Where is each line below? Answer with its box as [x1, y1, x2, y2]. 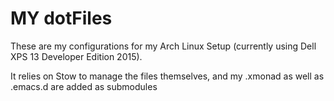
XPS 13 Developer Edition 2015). [10, 50, 143, 62]
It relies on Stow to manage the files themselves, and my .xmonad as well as [10, 70, 325, 82]
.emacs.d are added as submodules [10, 80, 158, 92]
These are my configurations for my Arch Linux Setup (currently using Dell [10, 40, 317, 52]
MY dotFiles [10, 7, 113, 30]
